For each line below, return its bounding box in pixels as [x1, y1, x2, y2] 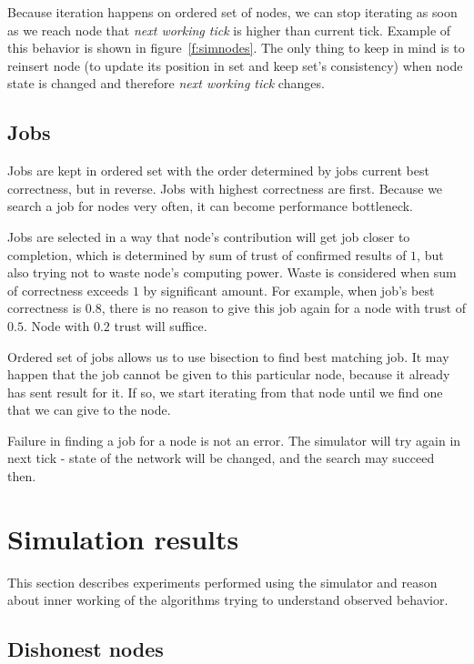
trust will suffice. [114, 316, 207, 335]
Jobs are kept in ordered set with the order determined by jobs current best [7, 161, 429, 180]
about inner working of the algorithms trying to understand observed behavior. [7, 590, 449, 609]
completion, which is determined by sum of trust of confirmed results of [7, 245, 407, 264]
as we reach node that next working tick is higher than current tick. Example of [7, 20, 451, 39]
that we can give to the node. [7, 400, 171, 419]
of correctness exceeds [7, 280, 129, 299]
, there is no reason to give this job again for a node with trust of [101, 298, 466, 317]
